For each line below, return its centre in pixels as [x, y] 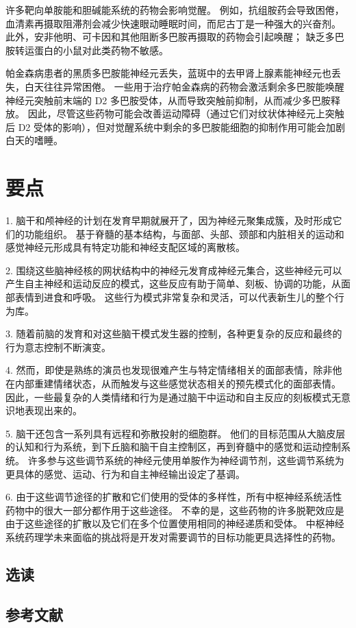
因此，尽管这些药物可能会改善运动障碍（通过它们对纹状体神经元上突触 [186, 113]
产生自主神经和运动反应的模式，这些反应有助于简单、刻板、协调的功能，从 [173, 283]
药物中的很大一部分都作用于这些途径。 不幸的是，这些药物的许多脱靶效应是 [175, 510]
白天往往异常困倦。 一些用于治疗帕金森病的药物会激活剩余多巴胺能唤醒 [184, 86]
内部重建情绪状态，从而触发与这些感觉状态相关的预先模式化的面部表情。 [178, 383]
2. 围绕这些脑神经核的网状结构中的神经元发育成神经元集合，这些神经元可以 [174, 270]
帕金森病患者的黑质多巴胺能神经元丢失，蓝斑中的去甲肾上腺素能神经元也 [168, 73]
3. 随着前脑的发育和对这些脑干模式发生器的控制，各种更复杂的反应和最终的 [174, 334]
